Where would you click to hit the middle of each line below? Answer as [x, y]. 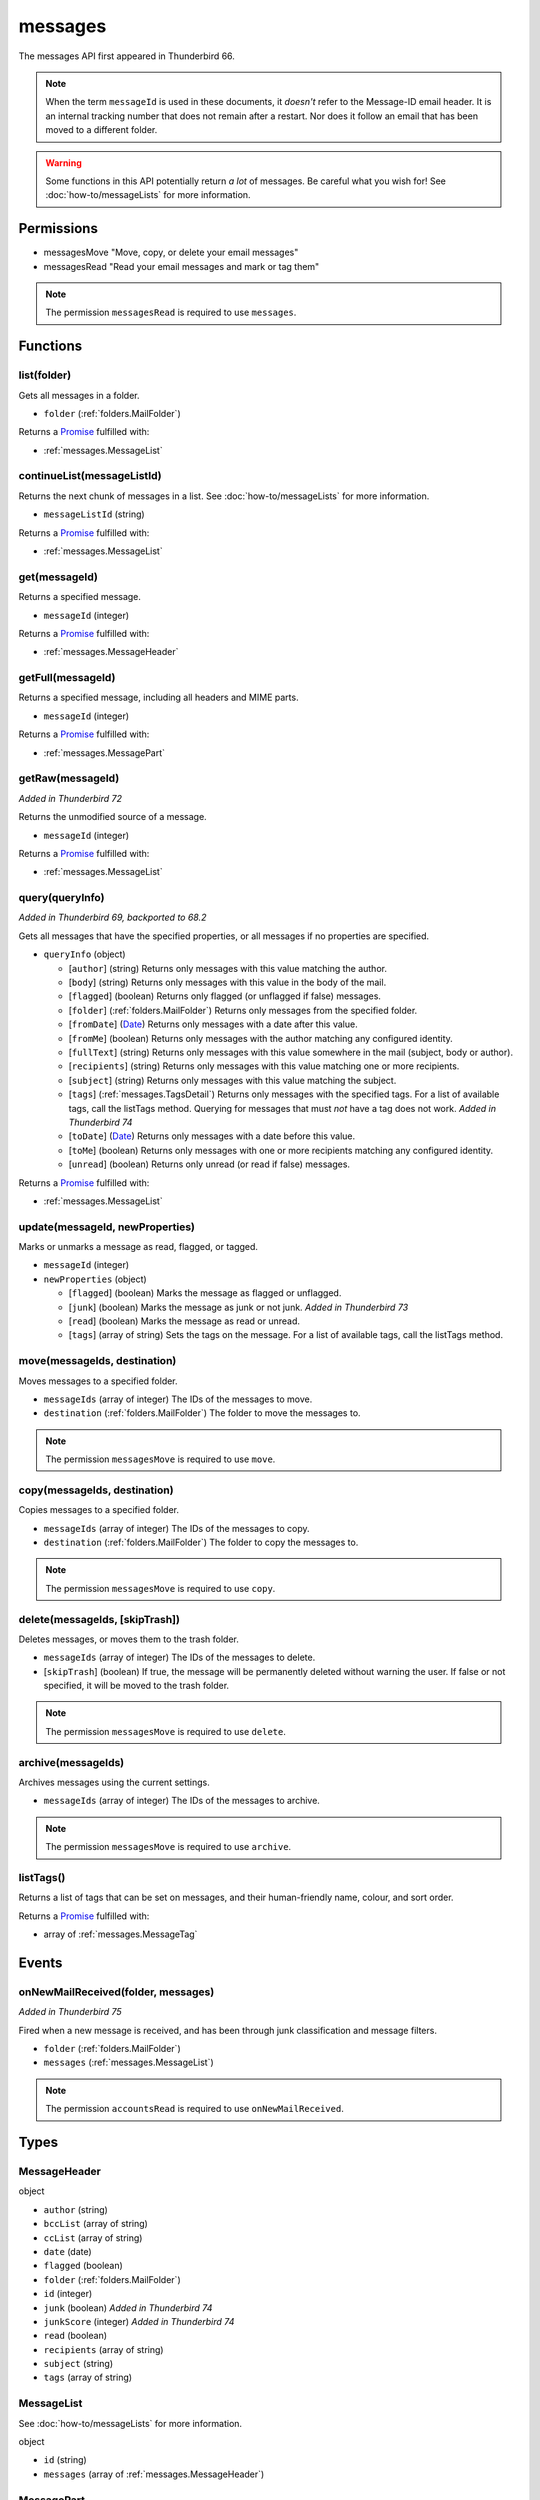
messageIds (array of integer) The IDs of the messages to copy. [176, 1528]
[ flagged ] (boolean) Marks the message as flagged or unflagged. [205, 1293]
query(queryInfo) [61, 898]
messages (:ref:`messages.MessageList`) [128, 2062]
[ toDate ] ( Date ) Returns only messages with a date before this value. [212, 1136]
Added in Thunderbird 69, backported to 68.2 [112, 917]
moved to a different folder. [101, 130]
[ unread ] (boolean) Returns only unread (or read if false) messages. [209, 1164]
